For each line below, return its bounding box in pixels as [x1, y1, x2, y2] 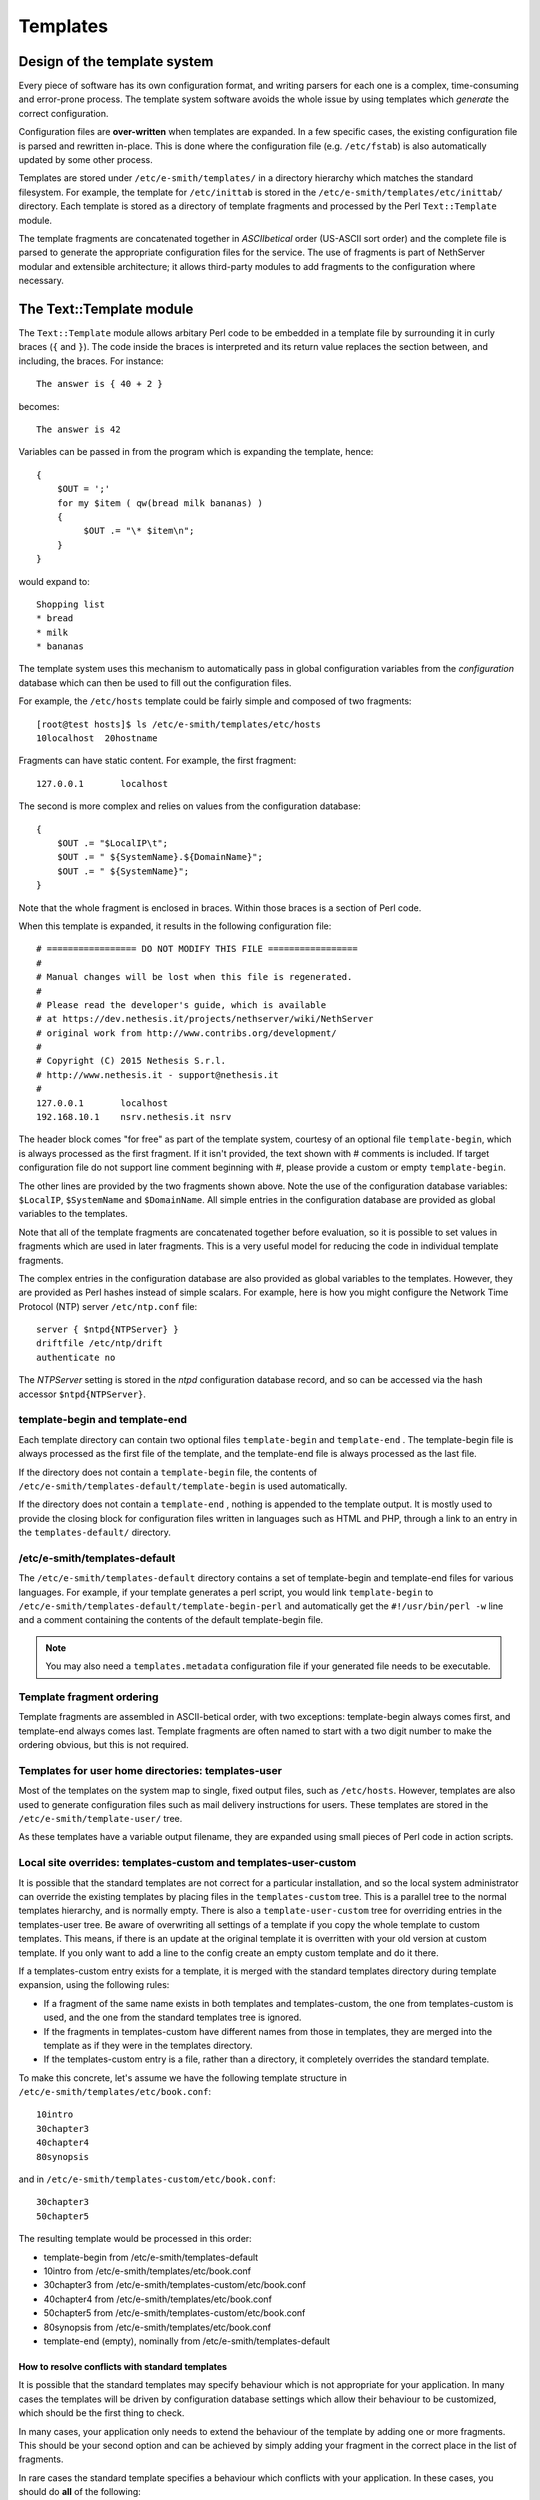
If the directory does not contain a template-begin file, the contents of [18, 1466, 318, 1478]
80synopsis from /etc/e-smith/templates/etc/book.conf [43, 2321, 272, 2333]
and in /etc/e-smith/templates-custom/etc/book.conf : [18, 2173, 276, 2185]
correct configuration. [18, 107, 109, 119]
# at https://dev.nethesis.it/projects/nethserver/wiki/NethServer [36, 1013, 374, 1025]
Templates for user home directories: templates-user [18, 1763, 282, 1777]
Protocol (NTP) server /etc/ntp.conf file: [18, 1300, 198, 1312]
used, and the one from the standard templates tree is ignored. [43, 2011, 302, 2024]
